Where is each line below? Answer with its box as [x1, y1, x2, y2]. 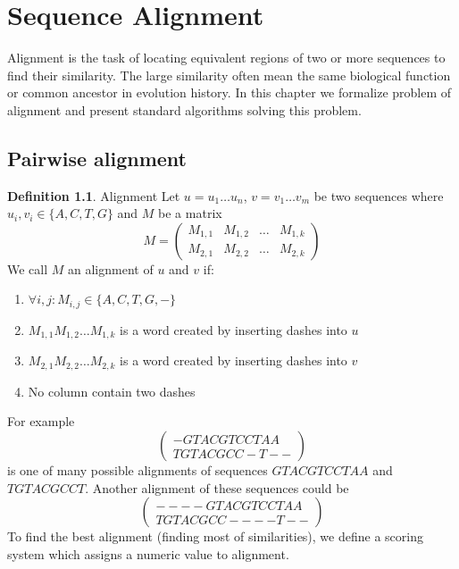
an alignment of [68, 259, 154, 278]
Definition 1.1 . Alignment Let [7, 186, 180, 205]
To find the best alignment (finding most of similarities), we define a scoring [7, 527, 423, 546]
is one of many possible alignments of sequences [7, 461, 268, 480]
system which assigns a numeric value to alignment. [7, 544, 289, 563]
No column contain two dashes [28, 381, 196, 400]
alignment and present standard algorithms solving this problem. [7, 100, 362, 119]
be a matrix [158, 204, 222, 222]
